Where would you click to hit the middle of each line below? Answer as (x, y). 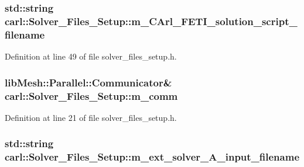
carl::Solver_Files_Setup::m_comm (91, 95)
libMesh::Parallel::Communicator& (88, 82)
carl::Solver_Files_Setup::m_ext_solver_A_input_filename (152, 157)
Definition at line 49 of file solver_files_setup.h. (91, 56)
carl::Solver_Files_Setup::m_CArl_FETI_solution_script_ (151, 21)
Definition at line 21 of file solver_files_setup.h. (91, 117)
